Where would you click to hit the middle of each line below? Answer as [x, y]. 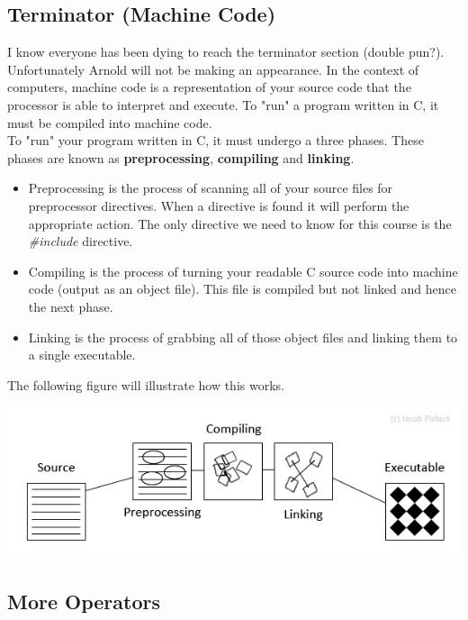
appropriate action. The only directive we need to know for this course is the [240, 223]
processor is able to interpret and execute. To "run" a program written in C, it [223, 104]
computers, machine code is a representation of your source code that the [209, 87]
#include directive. [81, 241]
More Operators [84, 602]
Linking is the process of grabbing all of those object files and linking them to [243, 337]
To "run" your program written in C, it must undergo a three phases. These [216, 140]
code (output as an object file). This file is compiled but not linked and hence [242, 289]
